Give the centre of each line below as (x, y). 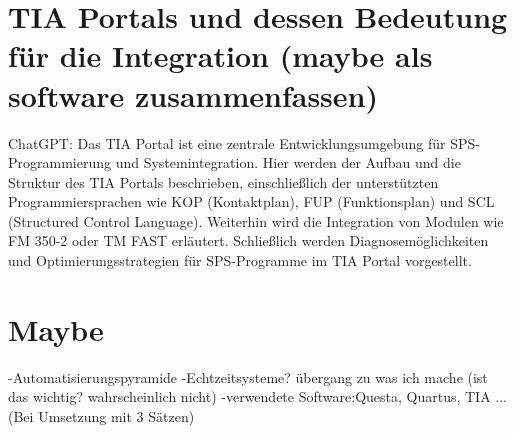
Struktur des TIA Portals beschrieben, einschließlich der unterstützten (223, 181)
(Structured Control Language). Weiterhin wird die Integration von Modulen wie (256, 220)
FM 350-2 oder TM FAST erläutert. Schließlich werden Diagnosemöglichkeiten (248, 240)
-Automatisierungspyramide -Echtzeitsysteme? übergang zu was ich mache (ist (248, 376)
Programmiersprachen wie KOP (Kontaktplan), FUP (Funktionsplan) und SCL (251, 201)
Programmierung (59, 162)
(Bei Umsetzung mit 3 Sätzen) (101, 415)
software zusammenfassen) (193, 94)
